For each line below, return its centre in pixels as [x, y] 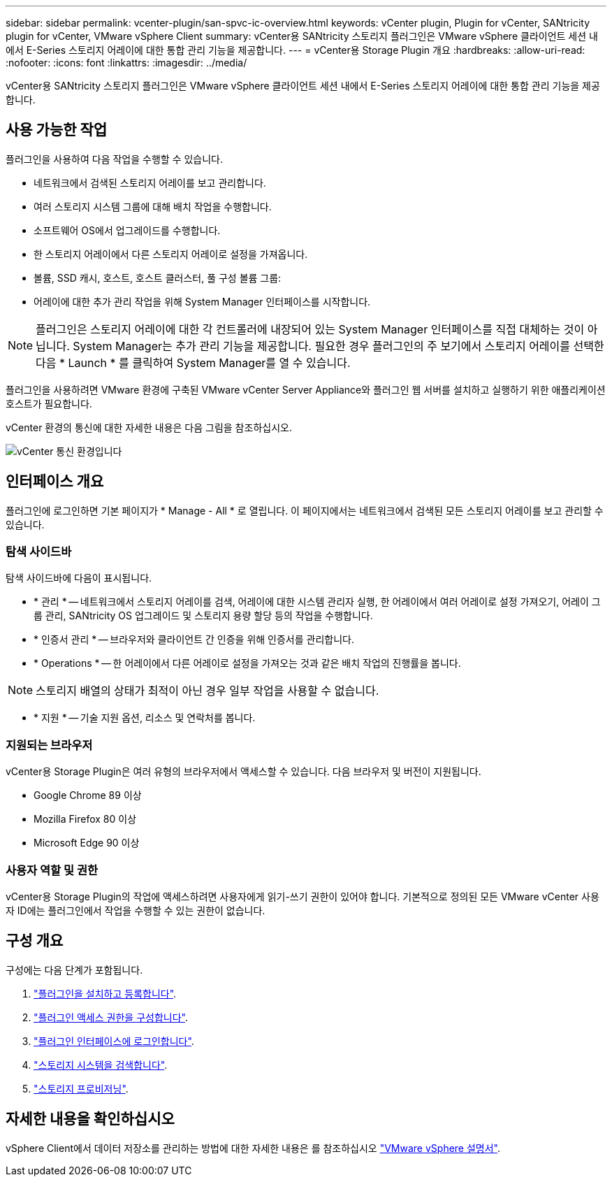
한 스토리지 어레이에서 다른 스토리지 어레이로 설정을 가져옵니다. [171, 254]
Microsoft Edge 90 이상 [87, 843]
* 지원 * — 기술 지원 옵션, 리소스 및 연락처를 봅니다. [145, 718]
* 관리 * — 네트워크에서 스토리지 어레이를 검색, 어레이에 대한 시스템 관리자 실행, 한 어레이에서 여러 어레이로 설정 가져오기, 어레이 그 [317, 602]
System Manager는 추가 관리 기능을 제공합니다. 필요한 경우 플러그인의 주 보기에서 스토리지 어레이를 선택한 [338, 346]
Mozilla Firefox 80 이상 [85, 819]
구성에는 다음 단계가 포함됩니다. [74, 970]
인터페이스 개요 [55, 482]
